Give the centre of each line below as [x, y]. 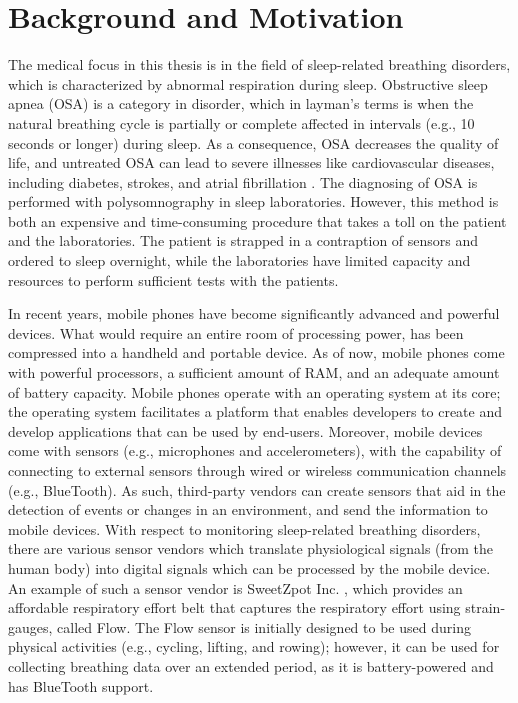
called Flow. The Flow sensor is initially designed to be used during [264, 626]
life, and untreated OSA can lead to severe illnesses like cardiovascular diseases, [251, 162]
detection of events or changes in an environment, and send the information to [248, 509]
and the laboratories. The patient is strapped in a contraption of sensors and [243, 240]
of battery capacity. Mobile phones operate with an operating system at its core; [254, 391]
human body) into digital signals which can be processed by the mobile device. [249, 567]
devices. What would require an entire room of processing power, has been [236, 332]
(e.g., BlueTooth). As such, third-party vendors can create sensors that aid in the [257, 489]
